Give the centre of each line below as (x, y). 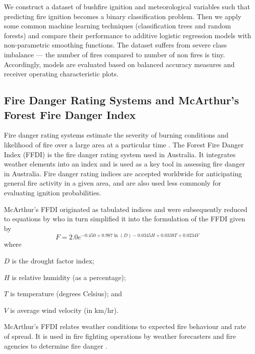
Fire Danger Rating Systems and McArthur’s (122, 100)
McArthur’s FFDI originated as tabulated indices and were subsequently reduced (126, 209)
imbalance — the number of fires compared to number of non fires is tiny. (115, 54)
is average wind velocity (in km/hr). (64, 310)
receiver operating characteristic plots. (61, 74)
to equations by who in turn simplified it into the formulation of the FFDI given (125, 219)
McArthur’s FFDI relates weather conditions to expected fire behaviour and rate (125, 326)
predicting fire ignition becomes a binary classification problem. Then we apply (123, 16)
